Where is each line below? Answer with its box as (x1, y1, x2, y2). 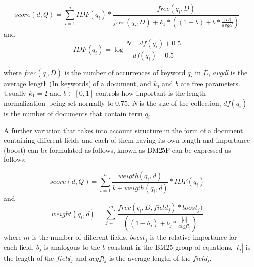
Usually (4, 88, 26, 98)
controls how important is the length (95, 88, 206, 98)
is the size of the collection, (139, 97, 221, 108)
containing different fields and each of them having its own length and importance (4, 134, 250, 145)
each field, (4, 242, 34, 252)
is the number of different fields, (32, 232, 128, 242)
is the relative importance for (150, 232, 237, 242)
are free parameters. (181, 78, 240, 89)
